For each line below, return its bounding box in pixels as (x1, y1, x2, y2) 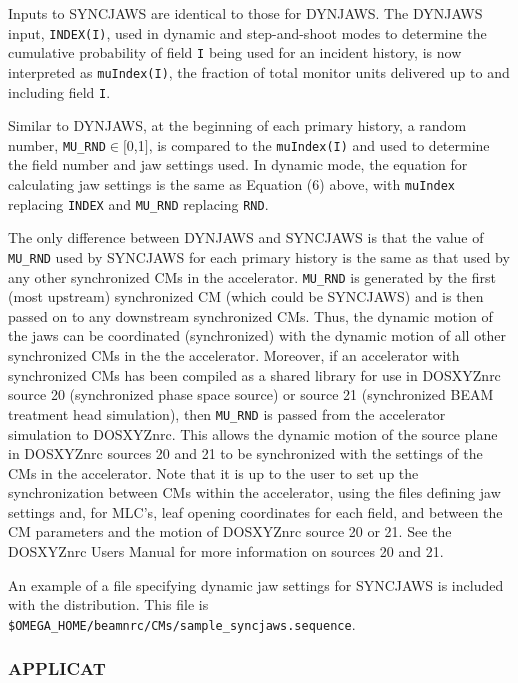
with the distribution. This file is (8, 594, 209, 615)
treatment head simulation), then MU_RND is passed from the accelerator (8, 403, 446, 424)
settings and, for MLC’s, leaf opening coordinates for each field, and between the (8, 501, 503, 522)
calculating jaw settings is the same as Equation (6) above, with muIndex (8, 174, 455, 195)
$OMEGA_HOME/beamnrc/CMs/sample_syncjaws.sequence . (8, 613, 356, 634)
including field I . (8, 81, 111, 102)
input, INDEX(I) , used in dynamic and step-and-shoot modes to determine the (8, 22, 487, 43)
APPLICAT (8, 656, 106, 681)
